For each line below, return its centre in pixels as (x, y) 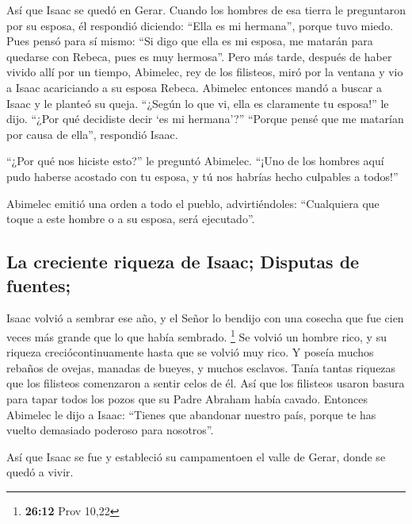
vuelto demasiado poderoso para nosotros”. (110, 430)
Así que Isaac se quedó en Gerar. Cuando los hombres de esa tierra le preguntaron (206, 10)
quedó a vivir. (40, 472)
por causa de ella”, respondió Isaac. (92, 134)
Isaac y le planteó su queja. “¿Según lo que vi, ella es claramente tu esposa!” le (198, 103)
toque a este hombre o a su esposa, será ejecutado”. (131, 219)
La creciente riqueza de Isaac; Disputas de (183, 262)
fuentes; (39, 285)
